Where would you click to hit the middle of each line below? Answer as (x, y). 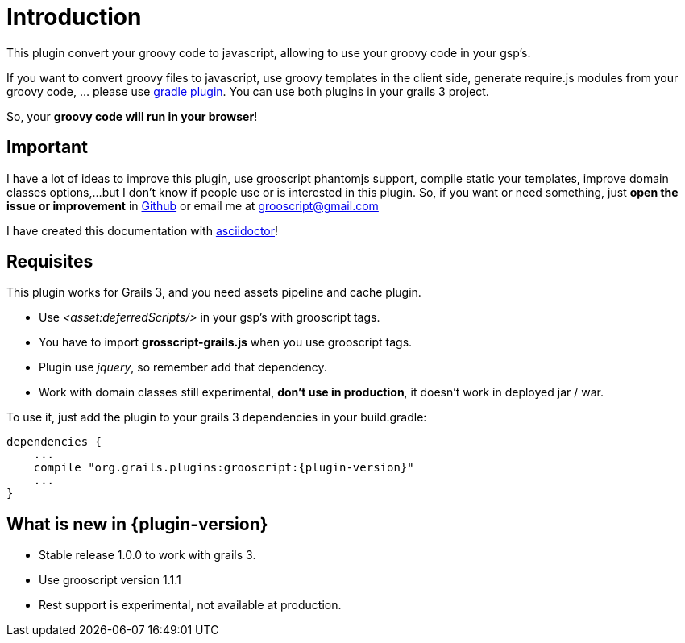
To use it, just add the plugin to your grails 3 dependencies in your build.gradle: (217, 417)
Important (47, 147)
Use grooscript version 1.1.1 (110, 580)
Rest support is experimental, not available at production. (190, 605)
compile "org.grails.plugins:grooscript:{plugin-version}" (224, 468)
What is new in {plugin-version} (137, 524)
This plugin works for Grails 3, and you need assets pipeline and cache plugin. (214, 292)
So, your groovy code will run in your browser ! (132, 116)
